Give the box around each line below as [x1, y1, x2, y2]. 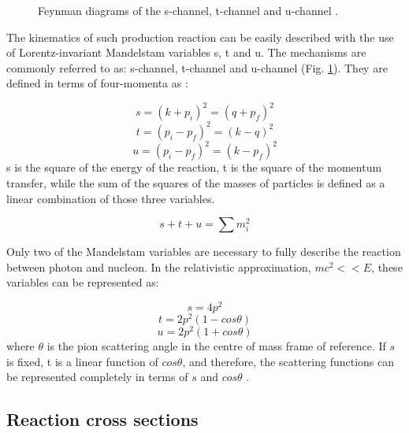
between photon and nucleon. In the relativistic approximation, [6, 258, 311, 275]
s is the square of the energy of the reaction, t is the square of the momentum [6, 159, 382, 176]
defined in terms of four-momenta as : [6, 75, 188, 91]
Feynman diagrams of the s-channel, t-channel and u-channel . [38, 2, 339, 18]
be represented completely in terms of [6, 368, 188, 385]
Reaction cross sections [6, 407, 199, 431]
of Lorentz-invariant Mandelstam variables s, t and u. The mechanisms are [6, 44, 366, 61]
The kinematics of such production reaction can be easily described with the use [6, 28, 394, 45]
